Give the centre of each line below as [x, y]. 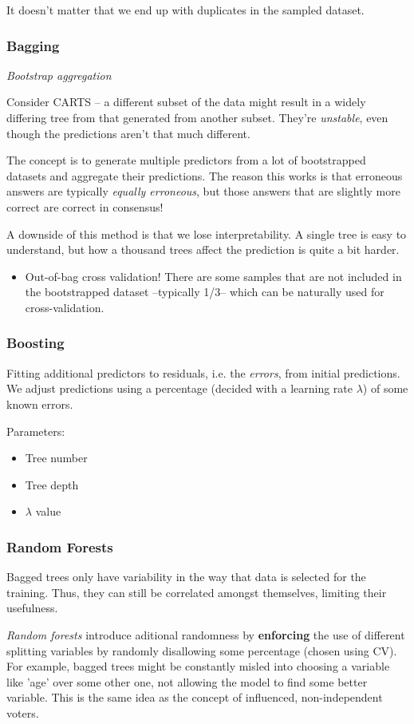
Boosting [35, 343]
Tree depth [52, 484]
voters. [23, 712]
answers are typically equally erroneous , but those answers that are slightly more [203, 191]
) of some [385, 388]
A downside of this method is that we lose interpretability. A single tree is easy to [207, 233]
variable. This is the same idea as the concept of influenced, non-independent [195, 697]
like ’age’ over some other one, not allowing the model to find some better [187, 681]
